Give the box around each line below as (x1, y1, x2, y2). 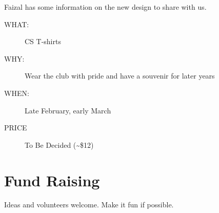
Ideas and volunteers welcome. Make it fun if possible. (4, 199, 174, 210)
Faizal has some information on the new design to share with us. (4, 2, 207, 12)
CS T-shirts (25, 36, 61, 47)
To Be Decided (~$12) (25, 139, 94, 150)
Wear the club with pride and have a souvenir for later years (25, 70, 215, 81)
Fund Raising (4, 169, 100, 190)
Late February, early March (25, 105, 111, 115)
